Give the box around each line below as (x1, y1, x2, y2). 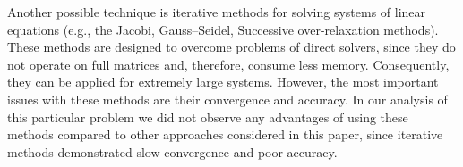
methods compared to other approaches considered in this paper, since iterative (7, 125, 443, 144)
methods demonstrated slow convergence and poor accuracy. (7, 142, 338, 161)
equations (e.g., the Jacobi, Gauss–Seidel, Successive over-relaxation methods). (7, 20, 439, 38)
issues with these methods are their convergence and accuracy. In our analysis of (7, 89, 448, 108)
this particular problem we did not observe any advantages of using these (7, 107, 408, 126)
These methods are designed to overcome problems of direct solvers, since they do (7, 38, 456, 56)
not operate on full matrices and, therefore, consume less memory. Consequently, (7, 54, 450, 73)
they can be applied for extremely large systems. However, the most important (7, 72, 439, 91)
